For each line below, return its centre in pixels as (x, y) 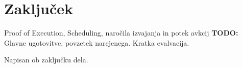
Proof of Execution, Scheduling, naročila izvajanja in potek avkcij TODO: (121, 33)
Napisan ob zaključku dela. (46, 60)
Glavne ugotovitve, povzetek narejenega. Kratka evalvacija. (97, 42)
